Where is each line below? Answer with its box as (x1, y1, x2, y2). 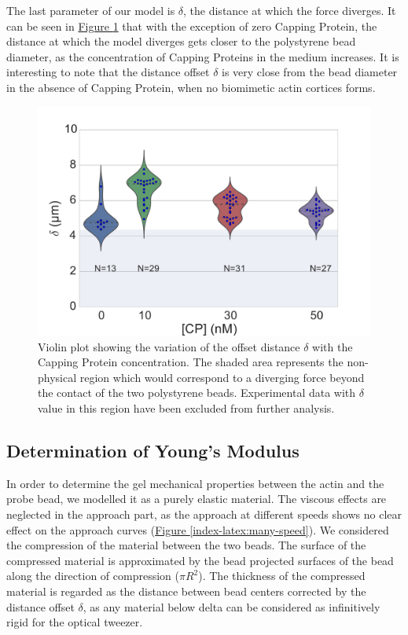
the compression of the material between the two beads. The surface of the (6, 537, 366, 553)
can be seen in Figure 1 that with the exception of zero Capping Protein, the (6, 17, 377, 34)
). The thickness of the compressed (198, 567, 366, 584)
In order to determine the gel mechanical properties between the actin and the (6, 475, 384, 491)
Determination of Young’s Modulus (6, 439, 300, 463)
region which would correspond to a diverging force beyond (79, 369, 365, 385)
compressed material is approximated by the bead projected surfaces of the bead (6, 552, 394, 568)
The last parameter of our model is (6, 2, 175, 18)
